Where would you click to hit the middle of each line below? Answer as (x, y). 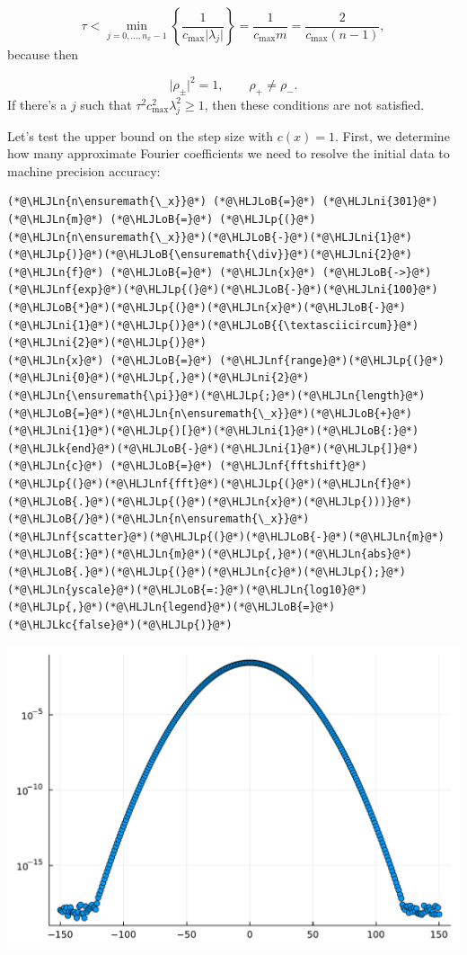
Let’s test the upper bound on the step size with (141, 135)
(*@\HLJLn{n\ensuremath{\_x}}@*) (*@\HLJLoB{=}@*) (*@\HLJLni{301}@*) (223, 202)
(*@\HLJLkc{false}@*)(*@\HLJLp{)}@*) (120, 625)
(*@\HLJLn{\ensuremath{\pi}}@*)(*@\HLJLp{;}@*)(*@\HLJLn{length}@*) (216, 396)
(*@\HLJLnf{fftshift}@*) (293, 466)
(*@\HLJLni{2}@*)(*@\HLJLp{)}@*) (107, 343)
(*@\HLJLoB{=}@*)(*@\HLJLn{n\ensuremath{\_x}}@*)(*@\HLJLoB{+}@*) (210, 413)
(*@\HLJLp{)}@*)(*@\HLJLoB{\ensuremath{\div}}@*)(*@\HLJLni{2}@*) (210, 255)
